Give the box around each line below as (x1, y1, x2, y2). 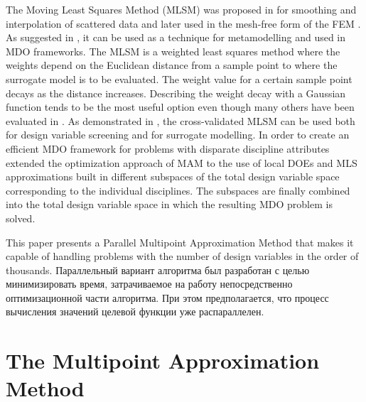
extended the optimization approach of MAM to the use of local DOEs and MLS (6, 155, 357, 170)
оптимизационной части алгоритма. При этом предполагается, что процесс (6, 290, 329, 305)
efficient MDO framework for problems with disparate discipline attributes (6, 141, 330, 156)
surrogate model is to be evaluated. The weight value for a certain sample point (6, 71, 352, 86)
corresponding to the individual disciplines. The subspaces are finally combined (6, 183, 350, 197)
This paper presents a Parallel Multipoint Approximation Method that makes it (6, 234, 354, 249)
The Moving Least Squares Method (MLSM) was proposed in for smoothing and (6, 2, 357, 16)
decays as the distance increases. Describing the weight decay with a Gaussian (6, 85, 346, 100)
